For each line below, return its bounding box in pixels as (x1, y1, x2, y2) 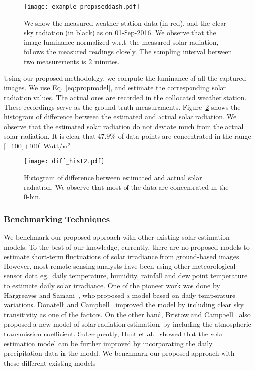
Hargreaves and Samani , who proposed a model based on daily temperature (4, 290, 236, 300)
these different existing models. (4, 357, 97, 368)
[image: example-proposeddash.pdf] (24, 3, 140, 10)
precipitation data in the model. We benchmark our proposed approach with (4, 348, 235, 358)
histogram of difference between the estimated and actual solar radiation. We (4, 111, 237, 121)
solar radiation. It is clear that (4, 131, 96, 141)
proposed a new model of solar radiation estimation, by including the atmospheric (4, 319, 251, 329)
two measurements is (24, 56, 86, 67)
